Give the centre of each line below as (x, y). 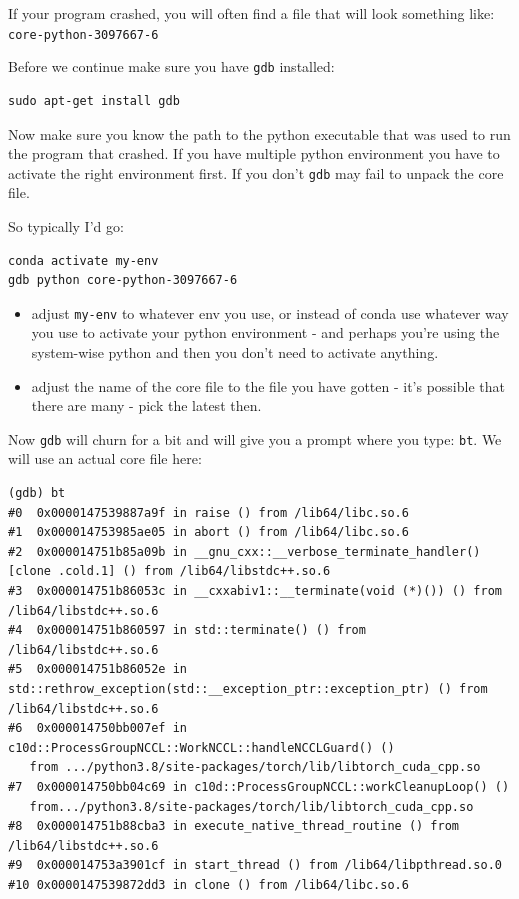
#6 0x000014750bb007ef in (97, 728)
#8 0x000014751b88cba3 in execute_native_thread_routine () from (234, 826)
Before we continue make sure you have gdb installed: (171, 66)
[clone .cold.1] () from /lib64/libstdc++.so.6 (169, 571)
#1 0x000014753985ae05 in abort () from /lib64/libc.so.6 (208, 532)
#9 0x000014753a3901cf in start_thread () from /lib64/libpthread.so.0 (255, 865)
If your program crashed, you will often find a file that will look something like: (251, 13)
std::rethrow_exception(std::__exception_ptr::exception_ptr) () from (248, 688)
